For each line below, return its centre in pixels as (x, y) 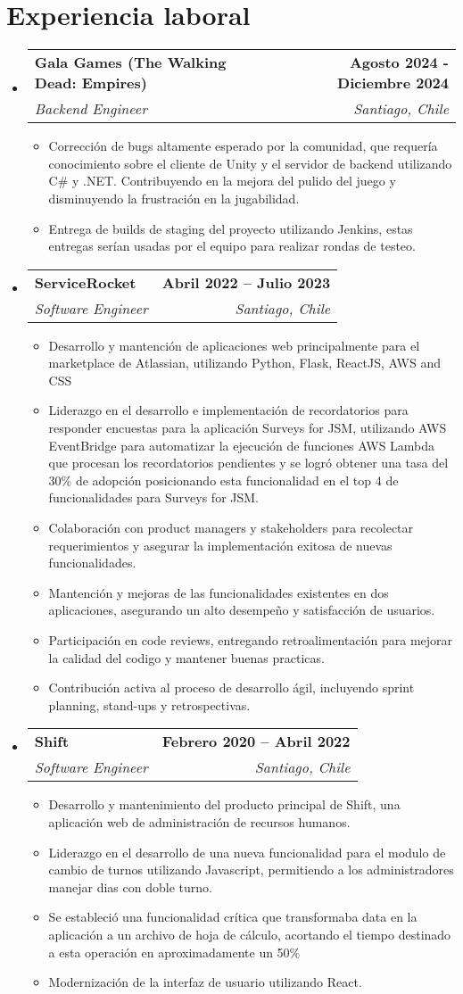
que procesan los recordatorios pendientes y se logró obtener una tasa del (248, 463)
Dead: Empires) (91, 83)
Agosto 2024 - (399, 62)
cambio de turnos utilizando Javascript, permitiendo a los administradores (251, 870)
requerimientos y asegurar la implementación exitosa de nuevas (220, 545)
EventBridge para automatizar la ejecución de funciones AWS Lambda (242, 445)
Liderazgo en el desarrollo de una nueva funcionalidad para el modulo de (247, 852)
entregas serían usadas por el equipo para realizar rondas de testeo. (232, 246)
